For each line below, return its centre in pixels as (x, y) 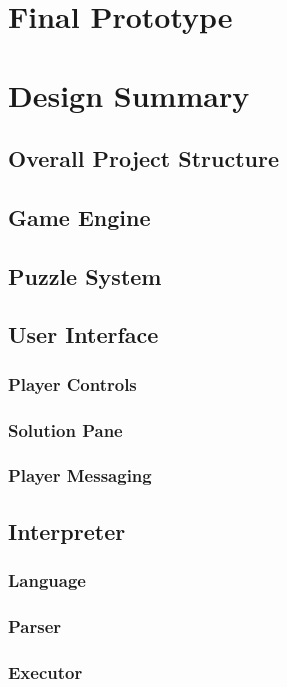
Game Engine (79, 216)
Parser (35, 625)
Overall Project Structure (143, 158)
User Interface (83, 334)
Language (47, 580)
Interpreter (67, 530)
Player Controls (72, 383)
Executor (45, 671)
